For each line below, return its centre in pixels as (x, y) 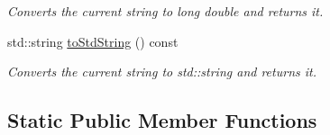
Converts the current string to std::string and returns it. (162, 72)
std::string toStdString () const (93, 41)
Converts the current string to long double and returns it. (165, 11)
